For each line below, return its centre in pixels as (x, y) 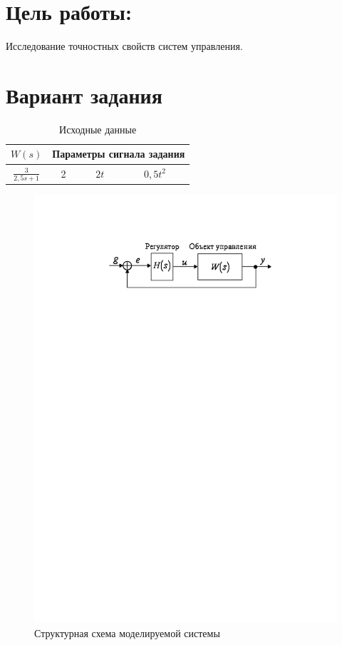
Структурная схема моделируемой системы (127, 633)
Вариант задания (84, 95)
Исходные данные (98, 129)
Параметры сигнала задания (119, 154)
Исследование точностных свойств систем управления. (124, 46)
